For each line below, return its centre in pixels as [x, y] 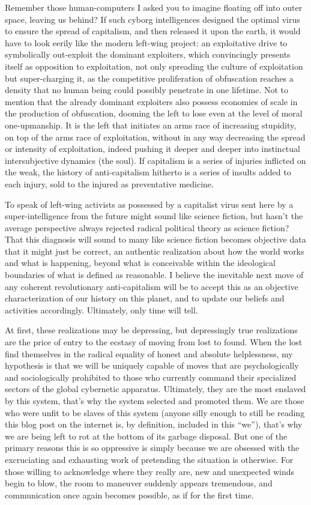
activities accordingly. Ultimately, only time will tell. [101, 310]
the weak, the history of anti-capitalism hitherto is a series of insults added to [148, 172]
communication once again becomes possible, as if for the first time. [129, 494]
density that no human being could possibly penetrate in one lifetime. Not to [147, 90]
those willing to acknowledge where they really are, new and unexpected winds [150, 471]
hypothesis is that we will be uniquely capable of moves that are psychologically [152, 365]
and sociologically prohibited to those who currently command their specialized [151, 377]
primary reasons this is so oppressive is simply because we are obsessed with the [152, 448]
